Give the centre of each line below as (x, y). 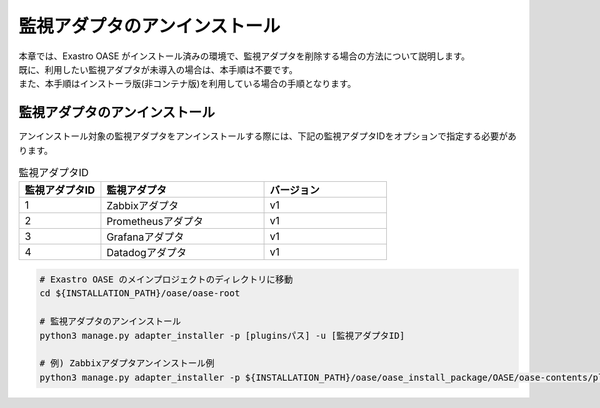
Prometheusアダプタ (155, 222)
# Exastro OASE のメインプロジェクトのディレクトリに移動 (166, 279)
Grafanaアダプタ (145, 237)
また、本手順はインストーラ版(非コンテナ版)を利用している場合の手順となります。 (187, 84)
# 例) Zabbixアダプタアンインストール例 (127, 363)
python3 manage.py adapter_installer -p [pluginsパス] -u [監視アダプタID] (222, 335)
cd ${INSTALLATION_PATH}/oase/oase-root (139, 293)
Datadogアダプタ (146, 253)
